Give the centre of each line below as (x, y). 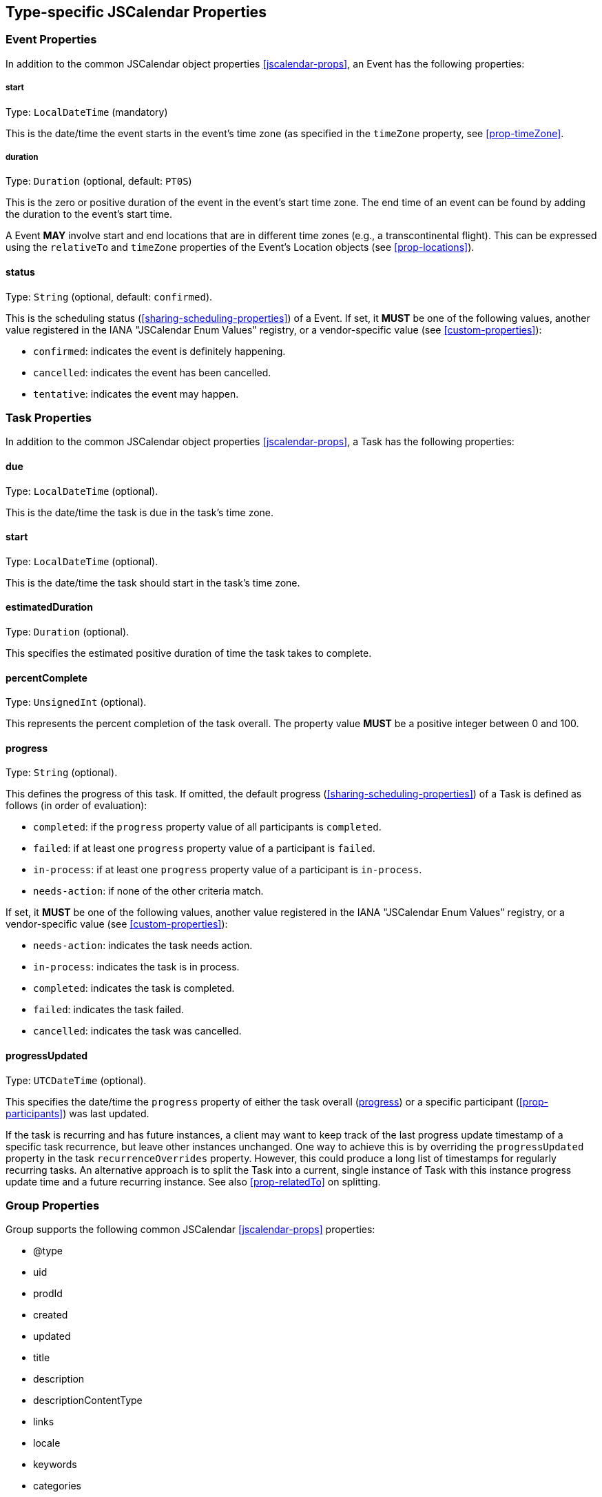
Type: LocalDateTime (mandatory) (87, 112)
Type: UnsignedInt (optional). (76, 702)
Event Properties (51, 40)
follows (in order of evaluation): (76, 806)
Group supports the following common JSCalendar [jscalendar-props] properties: (190, 1230)
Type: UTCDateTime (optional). (76, 1080)
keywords (55, 1465)
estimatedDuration (49, 607)
